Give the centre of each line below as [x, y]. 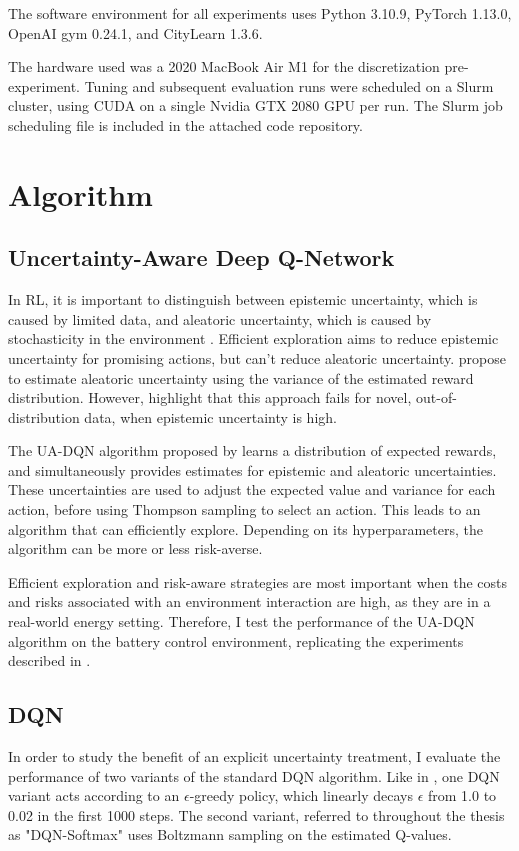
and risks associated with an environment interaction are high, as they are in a [249, 601]
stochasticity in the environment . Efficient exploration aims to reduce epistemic [253, 338]
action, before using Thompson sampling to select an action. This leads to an [244, 509]
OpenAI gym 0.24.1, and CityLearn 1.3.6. [135, 32]
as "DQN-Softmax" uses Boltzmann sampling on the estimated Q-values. [230, 834]
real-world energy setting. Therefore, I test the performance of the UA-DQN [241, 621]
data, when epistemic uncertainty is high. [210, 416]
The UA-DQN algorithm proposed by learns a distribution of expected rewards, [252, 450]
